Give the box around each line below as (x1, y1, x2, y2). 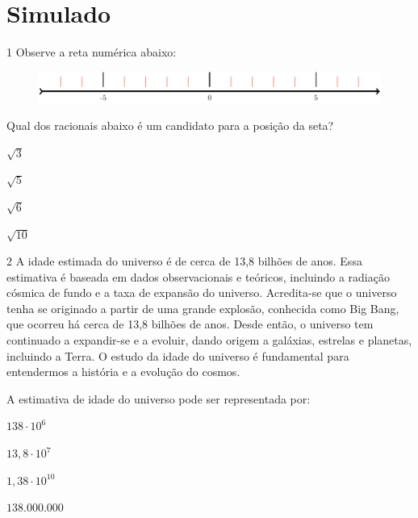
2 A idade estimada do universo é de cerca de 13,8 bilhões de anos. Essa (6, 253, 362, 269)
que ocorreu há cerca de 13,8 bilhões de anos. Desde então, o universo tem (6, 315, 374, 332)
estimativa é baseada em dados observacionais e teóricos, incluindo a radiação (6, 268, 390, 285)
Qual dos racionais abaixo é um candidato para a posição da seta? (6, 117, 334, 134)
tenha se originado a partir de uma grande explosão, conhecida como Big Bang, (6, 299, 399, 316)
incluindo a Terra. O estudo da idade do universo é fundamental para (6, 347, 349, 364)
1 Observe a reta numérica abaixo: (6, 44, 177, 61)
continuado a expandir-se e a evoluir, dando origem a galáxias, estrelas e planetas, (6, 332, 412, 349)
